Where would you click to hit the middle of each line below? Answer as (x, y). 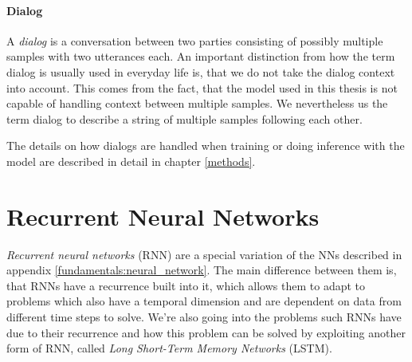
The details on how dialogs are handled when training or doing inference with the (206, 146)
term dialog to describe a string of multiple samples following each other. (184, 118)
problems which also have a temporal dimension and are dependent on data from (204, 301)
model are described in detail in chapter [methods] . (131, 161)
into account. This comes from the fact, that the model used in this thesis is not (202, 87)
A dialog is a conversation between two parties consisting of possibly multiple (195, 40)
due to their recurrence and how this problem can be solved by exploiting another (206, 332)
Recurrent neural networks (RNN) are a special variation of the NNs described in (204, 254)
